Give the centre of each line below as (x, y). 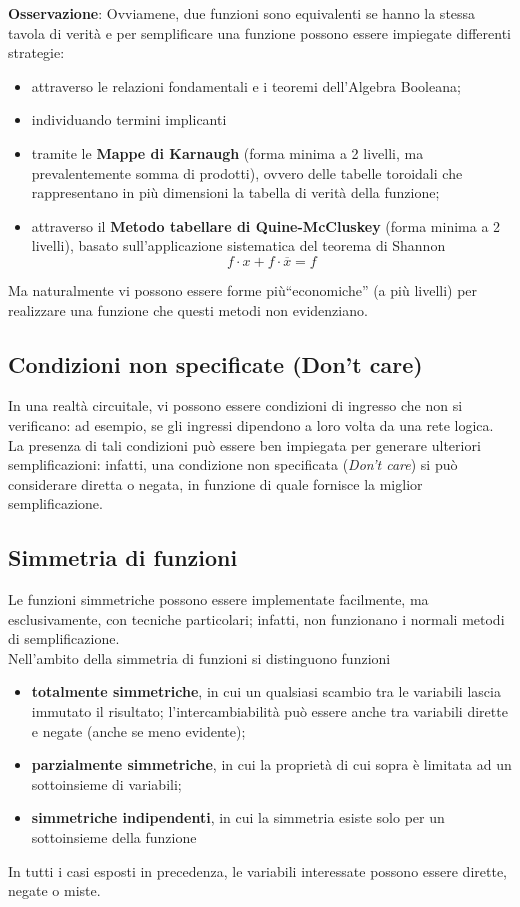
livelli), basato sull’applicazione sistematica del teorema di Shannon (238, 245)
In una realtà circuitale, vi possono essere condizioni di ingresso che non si (235, 405)
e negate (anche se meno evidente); (138, 730)
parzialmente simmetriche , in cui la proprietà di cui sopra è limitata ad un (271, 764)
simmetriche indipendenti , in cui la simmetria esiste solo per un (238, 817)
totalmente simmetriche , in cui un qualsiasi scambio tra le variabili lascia (266, 691)
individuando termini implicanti (129, 119)
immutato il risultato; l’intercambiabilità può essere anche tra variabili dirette (269, 711)
